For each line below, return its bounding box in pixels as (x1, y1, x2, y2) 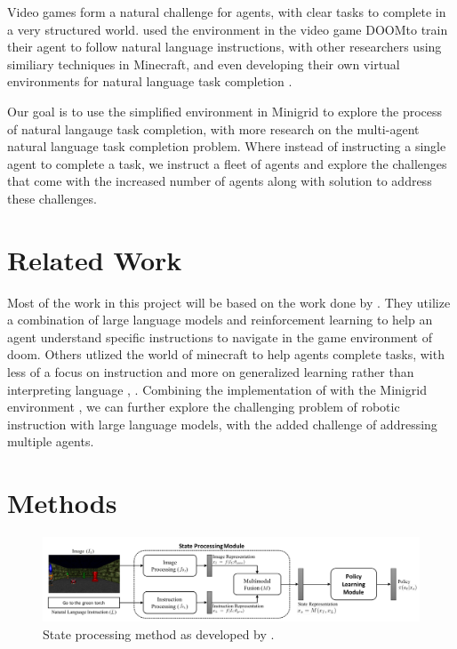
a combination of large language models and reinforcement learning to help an (7, 310, 433, 329)
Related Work (7, 241, 182, 277)
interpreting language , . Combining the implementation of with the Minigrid (7, 380, 427, 398)
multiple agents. (7, 432, 94, 451)
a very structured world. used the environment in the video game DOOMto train (7, 20, 448, 38)
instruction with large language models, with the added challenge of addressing (7, 414, 437, 433)
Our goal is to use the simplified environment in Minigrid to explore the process (7, 101, 443, 120)
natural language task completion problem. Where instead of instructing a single (7, 137, 446, 156)
